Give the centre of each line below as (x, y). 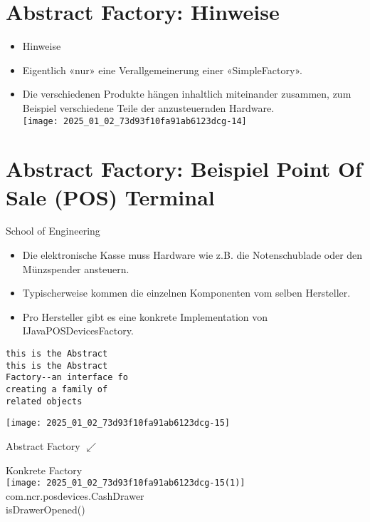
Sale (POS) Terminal (110, 196)
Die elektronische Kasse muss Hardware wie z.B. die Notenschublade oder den (192, 255)
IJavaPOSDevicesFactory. (78, 331)
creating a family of (57, 389)
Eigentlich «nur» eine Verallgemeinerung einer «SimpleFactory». (162, 70)
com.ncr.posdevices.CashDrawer (75, 495)
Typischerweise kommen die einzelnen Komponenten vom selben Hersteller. (186, 293)
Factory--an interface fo (67, 378)
